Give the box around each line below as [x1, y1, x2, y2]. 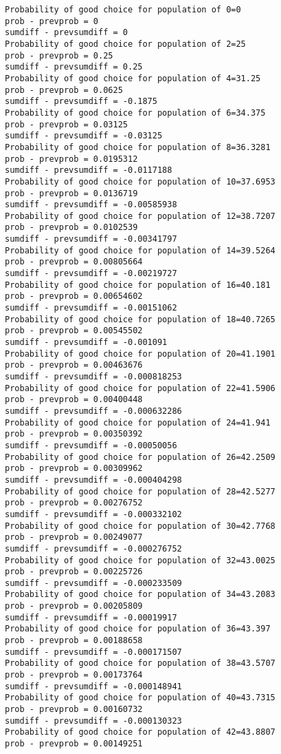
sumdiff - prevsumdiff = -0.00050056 [5, 440, 177, 450]
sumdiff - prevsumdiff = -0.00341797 [5, 234, 177, 244]
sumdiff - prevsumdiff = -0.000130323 [5, 715, 182, 726]
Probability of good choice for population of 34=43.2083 [5, 589, 276, 600]
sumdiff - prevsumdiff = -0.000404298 [5, 474, 182, 485]
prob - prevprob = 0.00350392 [5, 429, 143, 439]
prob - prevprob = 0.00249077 [5, 532, 143, 543]
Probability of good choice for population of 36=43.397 [5, 624, 271, 634]
